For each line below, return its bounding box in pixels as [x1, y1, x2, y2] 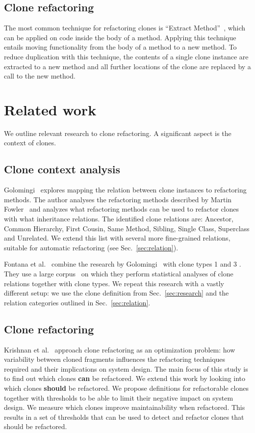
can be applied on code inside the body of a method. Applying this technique [4, 32, 236, 42]
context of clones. [4, 137, 56, 148]
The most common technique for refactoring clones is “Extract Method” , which [4, 23, 246, 33]
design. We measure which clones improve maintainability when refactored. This [4, 402, 245, 412]
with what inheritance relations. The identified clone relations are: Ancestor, [4, 214, 233, 224]
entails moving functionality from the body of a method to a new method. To [4, 42, 237, 52]
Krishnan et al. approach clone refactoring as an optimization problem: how [4, 344, 235, 354]
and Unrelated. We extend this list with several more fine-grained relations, [4, 233, 230, 243]
